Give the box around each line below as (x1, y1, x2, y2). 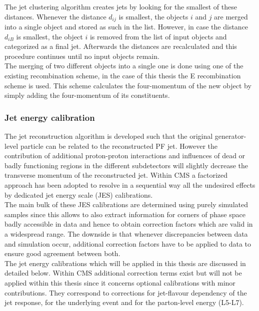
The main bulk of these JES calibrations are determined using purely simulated (4, 199, 248, 210)
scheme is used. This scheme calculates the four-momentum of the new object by (4, 80, 251, 90)
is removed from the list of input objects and (89, 31, 227, 41)
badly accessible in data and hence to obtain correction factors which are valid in (4, 219, 253, 229)
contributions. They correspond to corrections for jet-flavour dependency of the (4, 287, 247, 298)
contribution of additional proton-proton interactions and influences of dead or (4, 150, 245, 161)
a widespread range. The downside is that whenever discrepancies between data (4, 228, 248, 239)
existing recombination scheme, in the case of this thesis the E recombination (4, 70, 241, 81)
